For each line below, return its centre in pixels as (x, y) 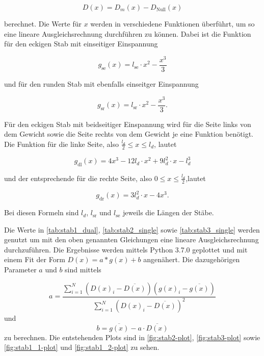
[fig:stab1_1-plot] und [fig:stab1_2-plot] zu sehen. (82, 347)
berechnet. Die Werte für (43, 23)
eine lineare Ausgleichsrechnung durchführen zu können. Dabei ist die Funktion (128, 33)
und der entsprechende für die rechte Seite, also (78, 178)
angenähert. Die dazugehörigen (192, 259)
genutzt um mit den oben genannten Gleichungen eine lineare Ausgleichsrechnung (131, 239)
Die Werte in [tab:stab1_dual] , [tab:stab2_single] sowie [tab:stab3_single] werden (132, 229)
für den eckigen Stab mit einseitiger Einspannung (81, 44)
